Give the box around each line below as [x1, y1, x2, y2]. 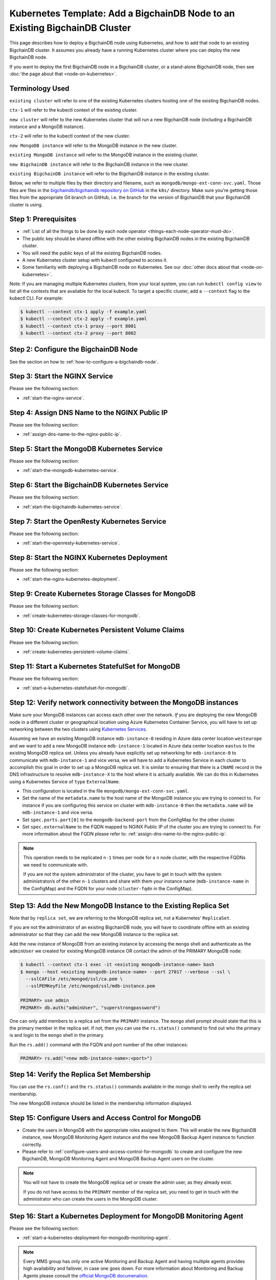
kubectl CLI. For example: [9, 295, 63, 301]
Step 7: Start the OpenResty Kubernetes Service [9, 517, 167, 526]
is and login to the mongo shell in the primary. [9, 1032, 105, 1038]
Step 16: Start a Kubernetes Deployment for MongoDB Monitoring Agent [9, 1211, 244, 1221]
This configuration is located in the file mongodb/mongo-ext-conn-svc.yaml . [22, 788, 189, 794]
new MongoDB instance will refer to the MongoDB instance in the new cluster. [9, 142, 177, 148]
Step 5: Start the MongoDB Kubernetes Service [9, 444, 163, 453]
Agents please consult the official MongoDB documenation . [23, 1272, 149, 1278]
